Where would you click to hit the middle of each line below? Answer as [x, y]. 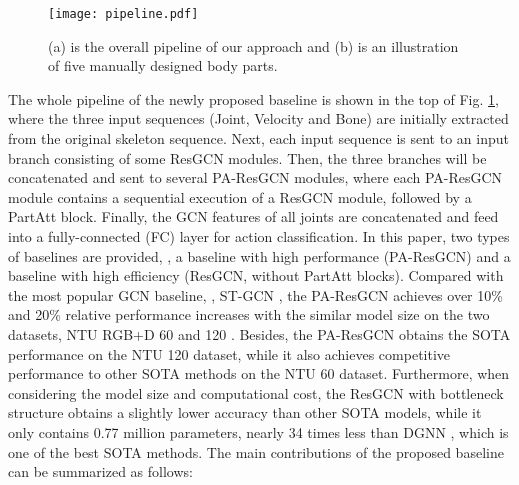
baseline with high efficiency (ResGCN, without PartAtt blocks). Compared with [256, 275]
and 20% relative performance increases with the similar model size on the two [249, 314]
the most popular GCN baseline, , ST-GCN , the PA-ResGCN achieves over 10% [255, 294]
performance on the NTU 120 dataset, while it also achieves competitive [229, 353]
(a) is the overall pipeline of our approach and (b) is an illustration [253, 45]
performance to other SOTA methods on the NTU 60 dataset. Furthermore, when [259, 373]
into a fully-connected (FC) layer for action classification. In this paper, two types [259, 236]
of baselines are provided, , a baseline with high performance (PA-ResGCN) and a [259, 255]
